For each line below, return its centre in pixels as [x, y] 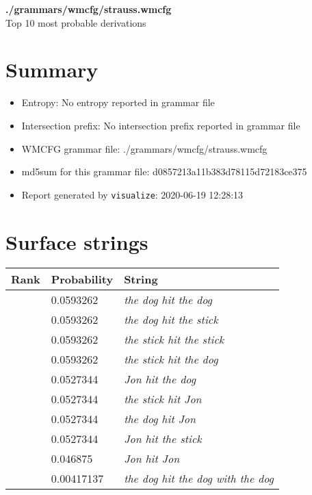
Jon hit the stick [163, 439]
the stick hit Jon [163, 399]
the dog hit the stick [171, 320]
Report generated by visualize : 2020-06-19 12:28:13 [132, 194]
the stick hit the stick [174, 340]
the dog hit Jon [160, 419]
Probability [82, 279]
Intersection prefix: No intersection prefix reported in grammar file [161, 125]
